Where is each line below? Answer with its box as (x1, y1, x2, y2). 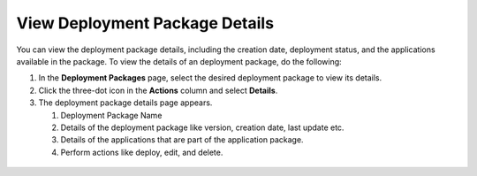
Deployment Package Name (60, 110, 163, 120)
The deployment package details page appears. (38, 97, 213, 108)
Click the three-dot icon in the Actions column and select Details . (38, 85, 278, 96)
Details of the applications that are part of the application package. (60, 134, 304, 145)
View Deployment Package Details (16, 13, 274, 33)
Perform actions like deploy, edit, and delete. (60, 147, 223, 157)
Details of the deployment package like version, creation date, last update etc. (60, 122, 344, 133)
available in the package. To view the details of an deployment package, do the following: (16, 56, 342, 66)
